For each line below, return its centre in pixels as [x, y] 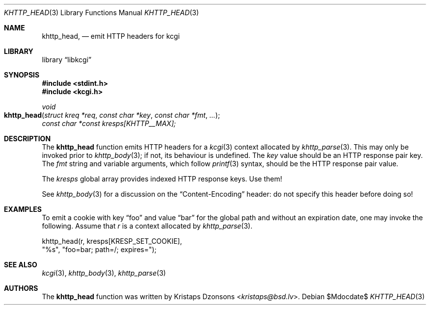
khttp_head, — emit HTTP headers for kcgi [111, 36]
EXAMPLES [23, 209]
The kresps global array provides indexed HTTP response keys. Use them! [162, 179]
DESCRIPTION [27, 139]
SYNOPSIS [22, 75]
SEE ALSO [21, 265]
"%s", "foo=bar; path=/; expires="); [99, 249]
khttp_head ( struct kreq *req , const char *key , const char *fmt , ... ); [112, 115]
